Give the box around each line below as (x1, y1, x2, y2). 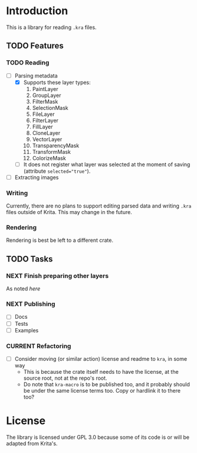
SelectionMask (32, 104, 69, 111)
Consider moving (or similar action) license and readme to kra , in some (14, 355, 188, 362)
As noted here (6, 285, 41, 292)
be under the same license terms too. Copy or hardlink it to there (23, 387, 181, 394)
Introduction (6, 4, 68, 18)
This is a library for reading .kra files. (6, 24, 97, 31)
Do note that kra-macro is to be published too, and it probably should (23, 381, 191, 388)
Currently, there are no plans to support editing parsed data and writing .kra (6, 202, 192, 209)
